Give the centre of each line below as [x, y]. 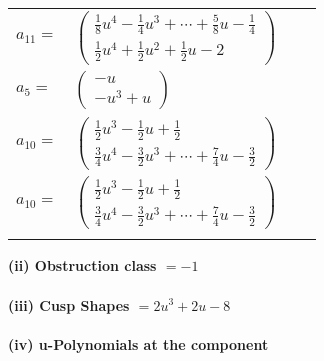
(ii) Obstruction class [82, 265]
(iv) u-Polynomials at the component [138, 343]
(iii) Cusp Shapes [69, 304]
